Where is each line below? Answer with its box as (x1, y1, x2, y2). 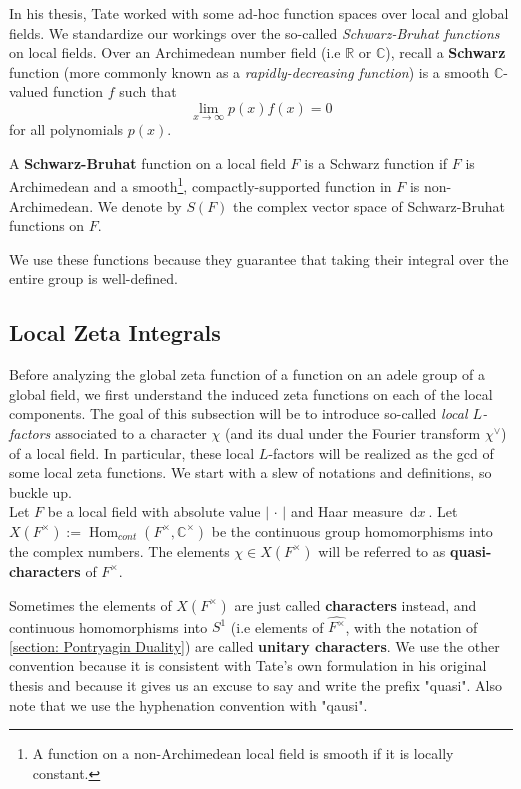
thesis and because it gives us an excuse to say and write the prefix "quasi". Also (9, 675, 503, 696)
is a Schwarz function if (304, 152, 448, 173)
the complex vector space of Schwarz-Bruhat (233, 195, 505, 216)
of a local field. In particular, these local (9, 442, 255, 463)
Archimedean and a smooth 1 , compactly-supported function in (9, 173, 392, 197)
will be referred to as (318, 540, 446, 561)
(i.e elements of (230, 616, 324, 637)
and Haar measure (290, 501, 403, 522)
